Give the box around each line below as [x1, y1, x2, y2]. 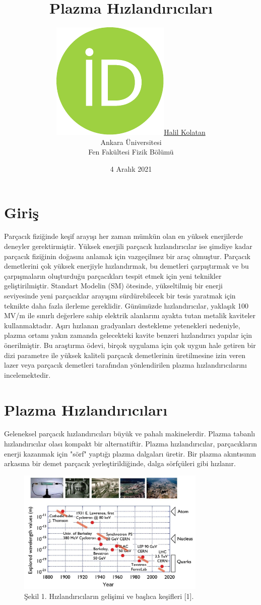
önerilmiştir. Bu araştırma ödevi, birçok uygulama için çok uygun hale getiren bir [4, 339, 256, 350]
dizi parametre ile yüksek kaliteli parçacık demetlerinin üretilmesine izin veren [4, 349, 246, 360]
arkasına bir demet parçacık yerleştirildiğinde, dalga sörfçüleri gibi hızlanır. [4, 458, 236, 469]
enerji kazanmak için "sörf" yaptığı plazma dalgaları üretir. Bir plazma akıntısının [4, 448, 256, 459]
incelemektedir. [4, 369, 51, 380]
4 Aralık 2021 [110, 163, 152, 174]
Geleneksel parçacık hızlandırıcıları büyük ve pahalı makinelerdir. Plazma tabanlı [4, 428, 255, 439]
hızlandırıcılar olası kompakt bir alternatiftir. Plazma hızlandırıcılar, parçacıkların [4, 438, 257, 449]
